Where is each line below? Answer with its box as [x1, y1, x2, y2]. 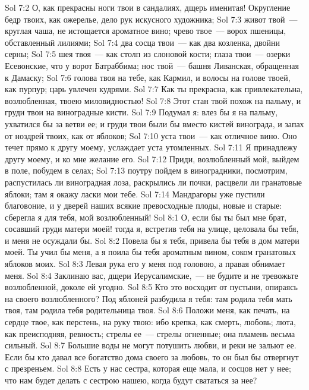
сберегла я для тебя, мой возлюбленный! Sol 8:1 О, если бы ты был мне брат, [5, 210, 287, 223]
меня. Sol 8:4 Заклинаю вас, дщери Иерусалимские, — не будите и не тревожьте [5, 269, 298, 281]
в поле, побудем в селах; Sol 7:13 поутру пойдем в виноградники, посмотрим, [5, 164, 288, 177]
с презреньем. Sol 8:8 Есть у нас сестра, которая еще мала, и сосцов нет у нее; [5, 362, 291, 375]
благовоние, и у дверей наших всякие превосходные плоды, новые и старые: [5, 199, 282, 212]
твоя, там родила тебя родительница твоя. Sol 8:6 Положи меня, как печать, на [5, 304, 290, 316]
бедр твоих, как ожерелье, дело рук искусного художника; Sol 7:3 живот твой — [5, 12, 298, 25]
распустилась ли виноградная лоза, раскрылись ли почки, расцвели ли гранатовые [5, 175, 302, 188]
